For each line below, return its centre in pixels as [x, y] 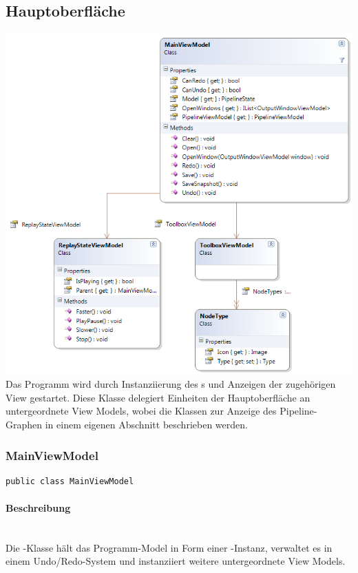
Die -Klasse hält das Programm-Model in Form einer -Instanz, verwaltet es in [169, 547]
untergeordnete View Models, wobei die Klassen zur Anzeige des [141, 411]
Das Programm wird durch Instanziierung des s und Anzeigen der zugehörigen [171, 384]
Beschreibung [38, 508]
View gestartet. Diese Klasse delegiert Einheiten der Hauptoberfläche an [158, 397]
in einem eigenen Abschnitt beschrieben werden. [146, 425]
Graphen [24, 425]
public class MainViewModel [70, 481]
